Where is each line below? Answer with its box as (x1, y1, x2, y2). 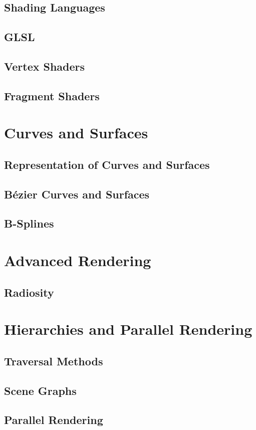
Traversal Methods (4, 353, 103, 368)
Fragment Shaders (4, 88, 100, 103)
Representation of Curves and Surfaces (4, 156, 210, 172)
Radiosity (4, 284, 54, 300)
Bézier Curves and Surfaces (4, 186, 150, 201)
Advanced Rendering (4, 250, 151, 271)
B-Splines (4, 216, 54, 231)
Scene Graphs (4, 382, 77, 398)
